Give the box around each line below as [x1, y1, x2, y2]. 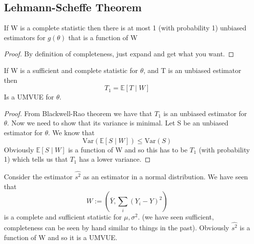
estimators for [4, 32, 46, 42]
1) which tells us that [4, 154, 68, 164]
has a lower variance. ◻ [79, 154, 151, 164]
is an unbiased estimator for [163, 108, 247, 118]
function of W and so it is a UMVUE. [4, 232, 117, 242]
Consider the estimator [4, 171, 73, 182]
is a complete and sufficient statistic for [4, 212, 122, 222]
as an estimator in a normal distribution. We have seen [83, 171, 248, 182]
